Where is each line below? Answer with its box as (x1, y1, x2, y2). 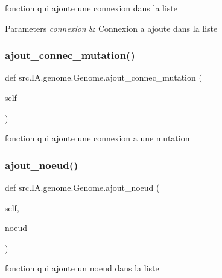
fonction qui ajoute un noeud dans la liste (5, 262, 159, 274)
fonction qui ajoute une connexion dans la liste (5, 2, 178, 14)
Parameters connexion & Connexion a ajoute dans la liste (5, 22, 218, 34)
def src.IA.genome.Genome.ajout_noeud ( (5, 181, 160, 193)
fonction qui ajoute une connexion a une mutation (5, 132, 190, 144)
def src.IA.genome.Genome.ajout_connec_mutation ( (5, 71, 202, 84)
